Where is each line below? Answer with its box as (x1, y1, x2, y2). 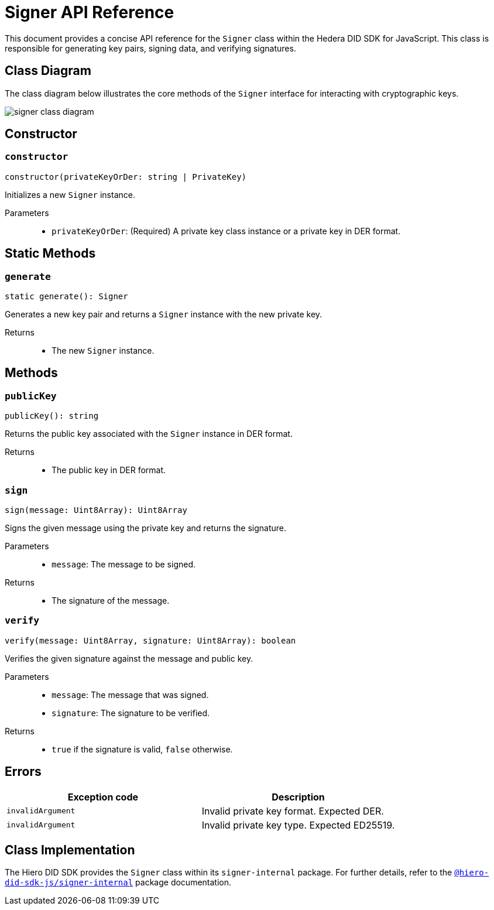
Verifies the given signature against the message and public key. (5, 653, 253, 663)
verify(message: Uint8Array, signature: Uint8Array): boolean (5, 635, 296, 645)
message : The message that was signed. (52, 689, 209, 700)
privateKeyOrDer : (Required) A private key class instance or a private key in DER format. (52, 225, 401, 236)
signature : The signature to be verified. (52, 707, 210, 718)
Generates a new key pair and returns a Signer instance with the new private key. (5, 309, 323, 320)
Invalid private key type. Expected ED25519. (201, 819, 395, 831)
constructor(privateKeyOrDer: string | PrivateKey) (5, 172, 247, 182)
